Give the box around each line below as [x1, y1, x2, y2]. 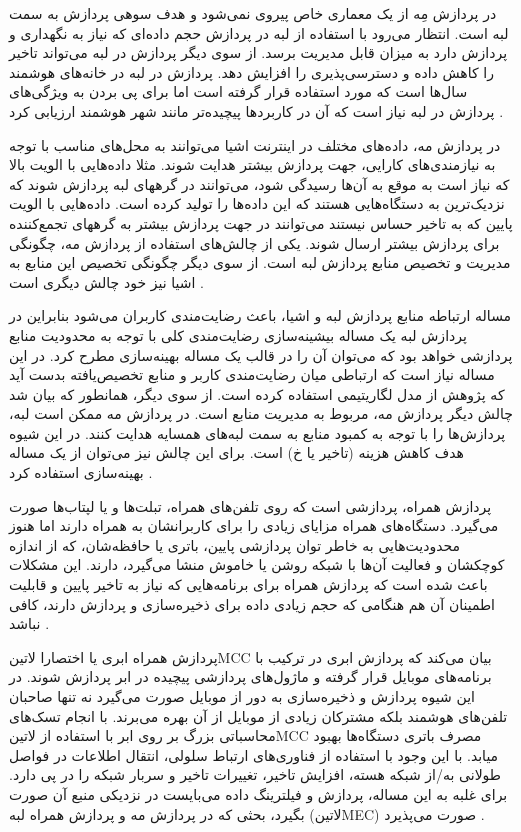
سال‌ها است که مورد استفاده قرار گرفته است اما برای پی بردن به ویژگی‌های [9, 81, 468, 102]
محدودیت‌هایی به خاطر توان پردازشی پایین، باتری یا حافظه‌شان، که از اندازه [9, 534, 461, 555]
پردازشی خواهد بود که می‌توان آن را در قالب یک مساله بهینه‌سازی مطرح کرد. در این [9, 344, 513, 365]
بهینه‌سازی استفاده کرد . [9, 462, 153, 483]
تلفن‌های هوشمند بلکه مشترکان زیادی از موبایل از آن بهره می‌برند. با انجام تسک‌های [9, 705, 508, 726]
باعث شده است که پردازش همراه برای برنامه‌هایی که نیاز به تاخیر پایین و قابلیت [9, 574, 488, 595]
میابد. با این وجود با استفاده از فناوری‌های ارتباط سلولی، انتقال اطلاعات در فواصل [9, 744, 499, 765]
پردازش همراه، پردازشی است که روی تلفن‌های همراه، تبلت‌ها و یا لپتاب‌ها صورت [9, 495, 492, 516]
